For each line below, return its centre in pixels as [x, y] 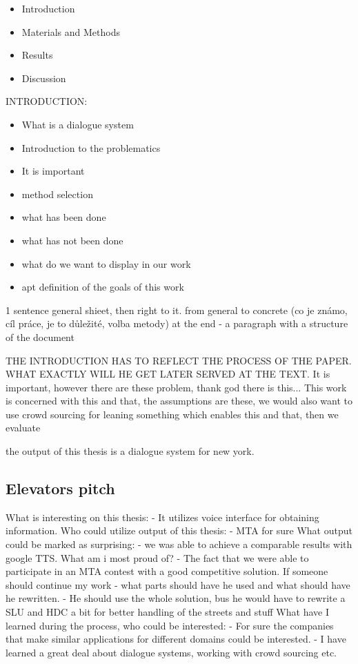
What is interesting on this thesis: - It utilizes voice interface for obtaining [162, 517]
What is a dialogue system [78, 124]
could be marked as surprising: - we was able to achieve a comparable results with [179, 544]
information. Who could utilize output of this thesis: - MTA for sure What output [179, 530]
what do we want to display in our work [106, 263]
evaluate [23, 428]
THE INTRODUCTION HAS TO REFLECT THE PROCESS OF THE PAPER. [179, 360]
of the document [40, 336]
